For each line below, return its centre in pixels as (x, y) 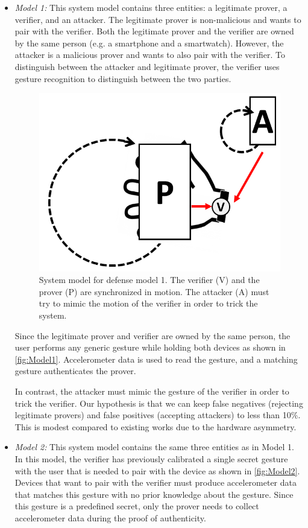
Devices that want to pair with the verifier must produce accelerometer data (156, 482)
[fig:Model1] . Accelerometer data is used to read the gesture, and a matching (156, 359)
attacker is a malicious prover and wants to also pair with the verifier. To (150, 55)
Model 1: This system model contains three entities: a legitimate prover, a (151, 7)
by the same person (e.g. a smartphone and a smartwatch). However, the (149, 43)
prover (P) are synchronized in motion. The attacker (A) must (154, 291)
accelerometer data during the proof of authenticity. (110, 517)
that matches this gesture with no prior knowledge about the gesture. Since (154, 494)
